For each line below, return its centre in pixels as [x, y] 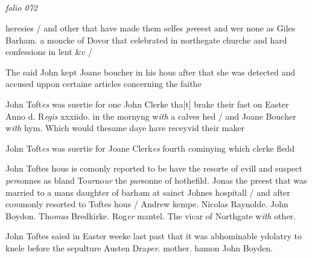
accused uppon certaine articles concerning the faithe [103, 84]
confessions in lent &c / [49, 52]
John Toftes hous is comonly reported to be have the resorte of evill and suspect [154, 168]
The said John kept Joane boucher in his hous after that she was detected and [150, 72]
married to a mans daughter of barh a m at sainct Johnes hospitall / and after [148, 192]
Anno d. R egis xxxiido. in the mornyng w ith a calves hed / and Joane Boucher [151, 116]
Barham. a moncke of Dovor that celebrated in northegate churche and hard [146, 40]
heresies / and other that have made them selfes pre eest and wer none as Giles [151, 27]
